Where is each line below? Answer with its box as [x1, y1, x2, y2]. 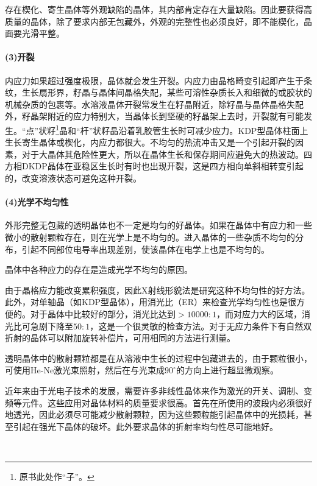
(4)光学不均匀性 [5, 195, 69, 208]
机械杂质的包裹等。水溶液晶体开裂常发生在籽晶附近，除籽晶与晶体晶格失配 [5, 97, 304, 110]
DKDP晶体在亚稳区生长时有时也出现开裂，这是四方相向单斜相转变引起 [21, 160, 304, 172]
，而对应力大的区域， [216, 307, 302, 320]
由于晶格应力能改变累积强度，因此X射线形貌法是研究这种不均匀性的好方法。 [5, 283, 310, 296]
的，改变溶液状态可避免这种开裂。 [5, 171, 141, 184]
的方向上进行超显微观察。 [176, 364, 279, 376]
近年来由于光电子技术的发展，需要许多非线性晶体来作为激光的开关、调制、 [5, 384, 304, 396]
